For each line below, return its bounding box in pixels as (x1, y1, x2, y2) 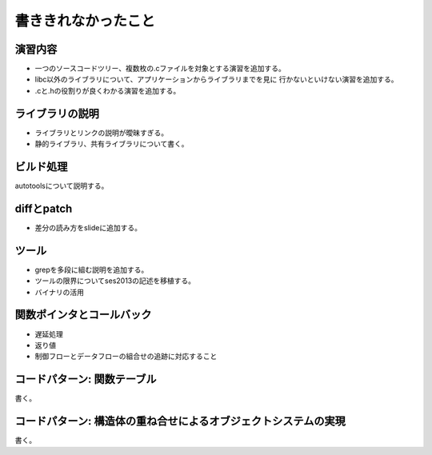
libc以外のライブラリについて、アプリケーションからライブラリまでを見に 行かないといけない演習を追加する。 (34, 74, 398, 84)
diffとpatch (14, 202, 73, 215)
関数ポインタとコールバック (14, 308, 152, 321)
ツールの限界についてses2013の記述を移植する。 (34, 276, 196, 285)
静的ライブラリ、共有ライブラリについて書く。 (34, 139, 189, 149)
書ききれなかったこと (14, 12, 156, 30)
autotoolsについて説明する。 (14, 181, 109, 191)
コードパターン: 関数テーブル (14, 373, 157, 386)
